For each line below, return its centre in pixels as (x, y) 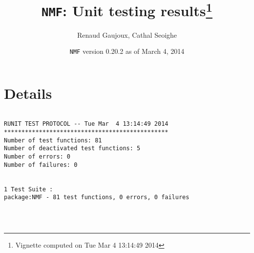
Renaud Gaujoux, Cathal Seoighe (127, 34)
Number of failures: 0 (41, 165)
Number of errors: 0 (37, 157)
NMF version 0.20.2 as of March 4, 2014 (127, 51)
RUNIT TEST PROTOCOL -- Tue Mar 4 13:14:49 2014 (86, 124)
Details (28, 93)
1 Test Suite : (29, 189)
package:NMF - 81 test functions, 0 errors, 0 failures (97, 197)
